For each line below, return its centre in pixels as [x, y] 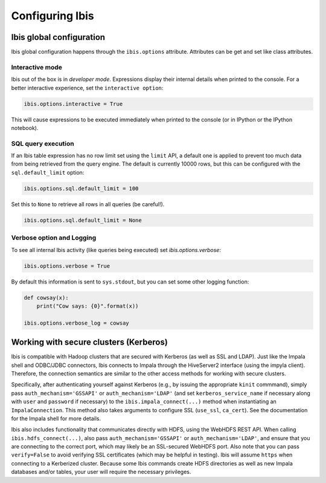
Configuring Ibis [53, 16]
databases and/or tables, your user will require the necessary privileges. [101, 472]
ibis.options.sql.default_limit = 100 [81, 188]
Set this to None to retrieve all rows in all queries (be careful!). [88, 204]
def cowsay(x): [46, 297]
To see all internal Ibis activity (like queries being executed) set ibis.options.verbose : [116, 250]
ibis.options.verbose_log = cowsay [76, 323]
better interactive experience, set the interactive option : [87, 88]
